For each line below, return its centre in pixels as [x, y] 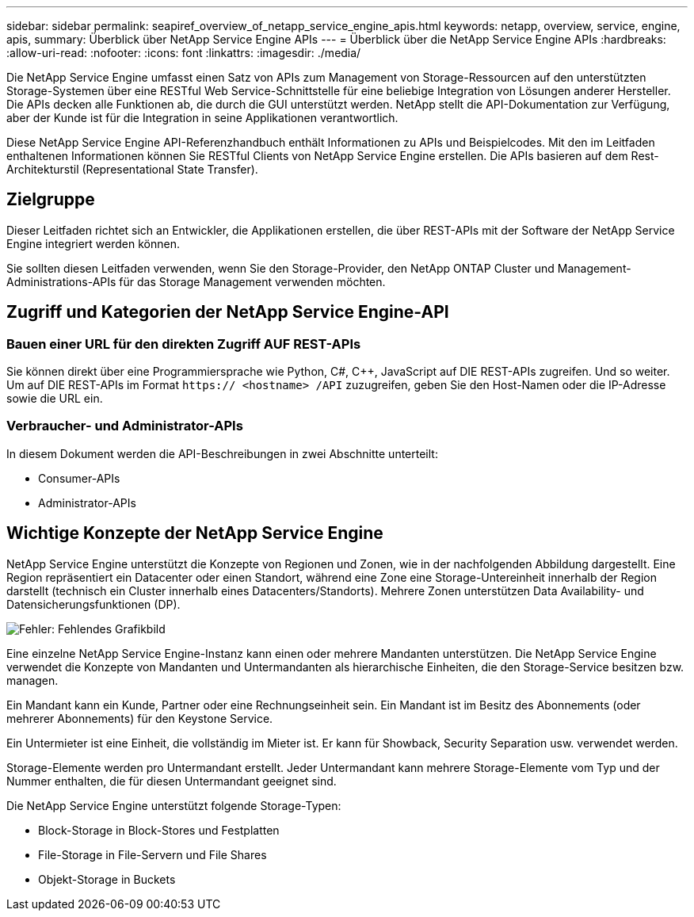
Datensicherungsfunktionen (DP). [93, 604]
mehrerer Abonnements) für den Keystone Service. [140, 718]
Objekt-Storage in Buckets [107, 879]
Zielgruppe [51, 200]
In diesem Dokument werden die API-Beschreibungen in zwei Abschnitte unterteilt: [222, 453]
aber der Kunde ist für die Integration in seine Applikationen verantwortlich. [202, 118]
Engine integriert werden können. [93, 243]
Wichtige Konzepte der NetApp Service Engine [195, 533]
